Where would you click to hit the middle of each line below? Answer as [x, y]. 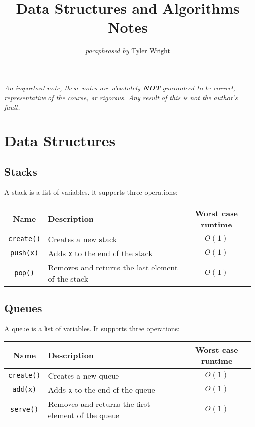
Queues [23, 308]
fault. [12, 107]
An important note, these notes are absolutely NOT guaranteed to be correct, [120, 87]
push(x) [24, 253]
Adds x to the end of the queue [102, 389]
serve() [24, 409]
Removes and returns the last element [113, 267]
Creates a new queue [84, 375]
